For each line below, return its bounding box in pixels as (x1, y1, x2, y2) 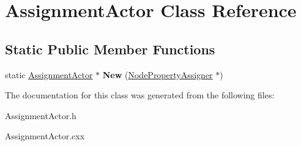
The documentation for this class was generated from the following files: (5, 89, 275, 101)
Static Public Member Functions (5, 39, 215, 58)
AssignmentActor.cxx (5, 130, 85, 142)
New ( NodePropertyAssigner (102, 68, 213, 81)
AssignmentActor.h (5, 109, 76, 122)
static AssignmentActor (5, 68, 93, 81)
